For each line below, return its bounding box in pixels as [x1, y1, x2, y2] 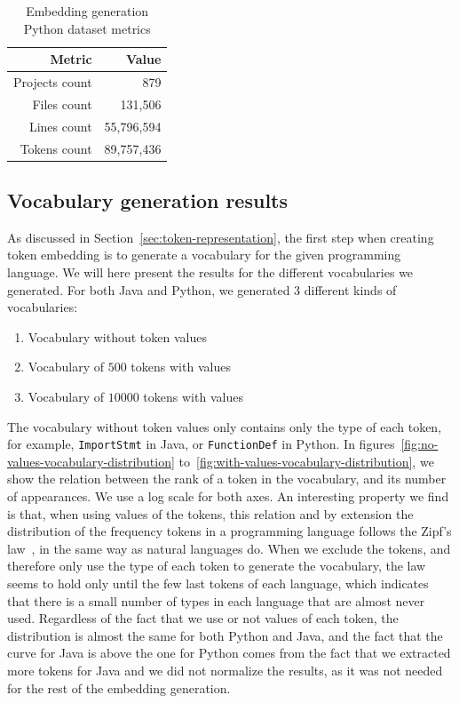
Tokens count [20, 139, 92, 157]
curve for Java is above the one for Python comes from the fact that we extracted [7, 643, 451, 662]
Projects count [13, 73, 92, 92]
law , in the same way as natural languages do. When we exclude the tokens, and [7, 539, 451, 557]
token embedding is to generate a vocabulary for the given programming [7, 245, 401, 264]
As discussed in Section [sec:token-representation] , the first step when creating [7, 228, 434, 246]
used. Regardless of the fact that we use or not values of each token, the [7, 609, 399, 627]
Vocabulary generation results [7, 187, 289, 214]
